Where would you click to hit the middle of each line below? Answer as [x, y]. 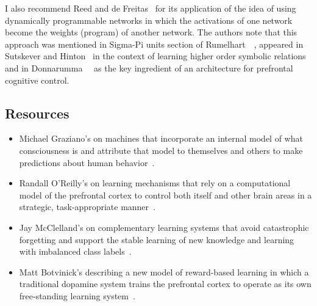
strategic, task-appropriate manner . [87, 207]
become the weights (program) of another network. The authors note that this [151, 32]
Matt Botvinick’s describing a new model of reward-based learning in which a [164, 271]
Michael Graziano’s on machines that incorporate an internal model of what [161, 138]
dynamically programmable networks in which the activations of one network [149, 20]
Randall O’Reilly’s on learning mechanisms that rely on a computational [155, 183]
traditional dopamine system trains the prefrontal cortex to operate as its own [165, 284]
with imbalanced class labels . [75, 251]
